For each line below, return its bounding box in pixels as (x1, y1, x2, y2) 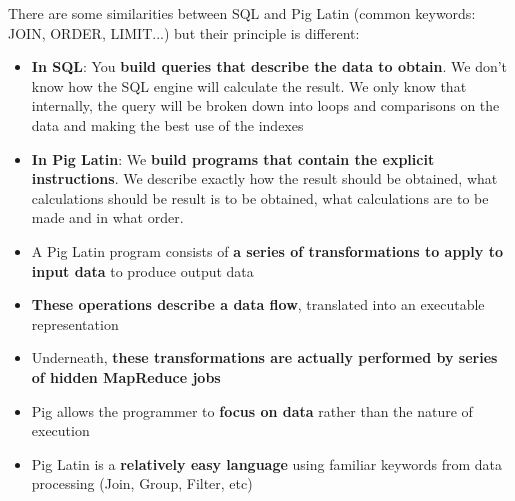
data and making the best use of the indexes (31, 114, 304, 135)
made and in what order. (31, 207, 184, 228)
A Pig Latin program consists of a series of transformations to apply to (31, 240, 503, 261)
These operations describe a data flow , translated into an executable (31, 294, 485, 315)
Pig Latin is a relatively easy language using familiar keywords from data (31, 453, 503, 474)
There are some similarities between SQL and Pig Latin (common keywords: (8, 3, 476, 23)
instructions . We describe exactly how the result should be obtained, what (31, 168, 498, 189)
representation (31, 313, 119, 334)
